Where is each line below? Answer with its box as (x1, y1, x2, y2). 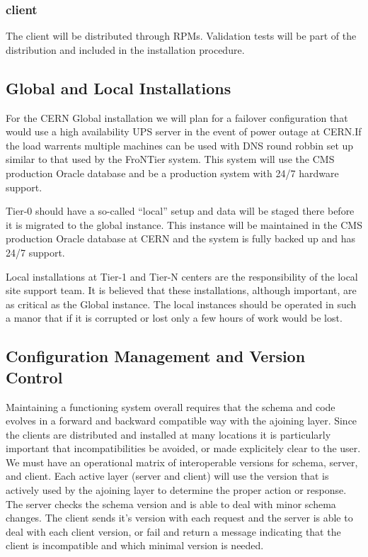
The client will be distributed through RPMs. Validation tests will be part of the (6, 28, 357, 43)
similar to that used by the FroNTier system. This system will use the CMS (6, 152, 335, 167)
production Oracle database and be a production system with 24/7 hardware (6, 165, 339, 180)
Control (6, 366, 63, 388)
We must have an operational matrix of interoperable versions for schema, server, (6, 454, 358, 469)
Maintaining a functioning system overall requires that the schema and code (6, 399, 335, 414)
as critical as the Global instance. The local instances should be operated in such (6, 296, 357, 311)
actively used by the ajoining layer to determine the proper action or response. (6, 483, 347, 497)
